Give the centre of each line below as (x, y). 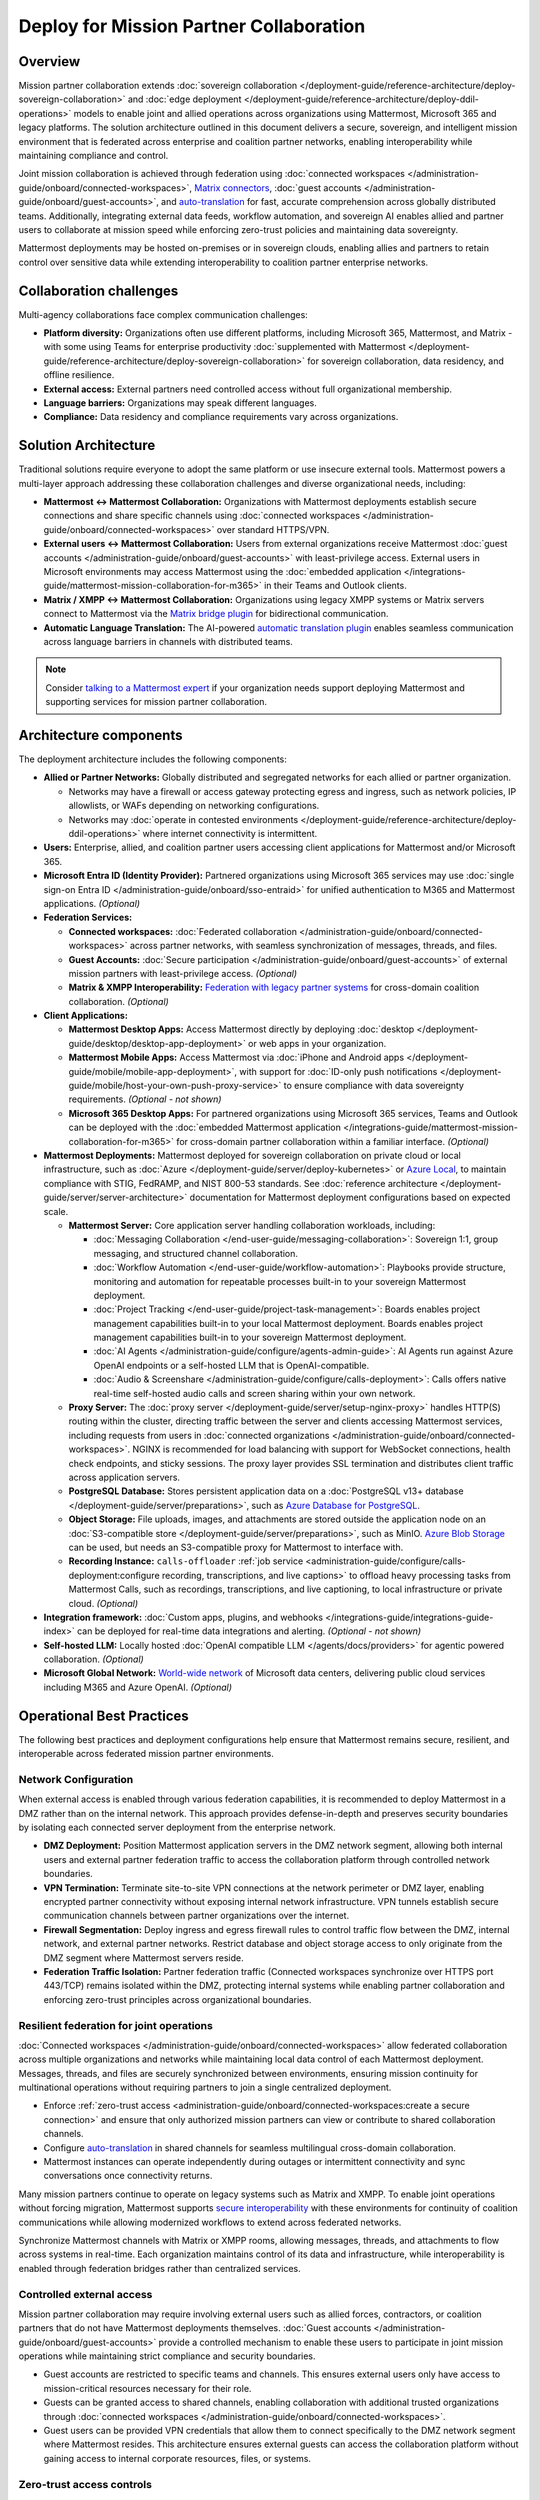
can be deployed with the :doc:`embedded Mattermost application (205, 1127)
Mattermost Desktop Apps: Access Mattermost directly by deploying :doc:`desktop (241, 1029)
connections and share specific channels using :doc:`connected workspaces (201, 516)
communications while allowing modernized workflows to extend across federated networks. (210, 2222)
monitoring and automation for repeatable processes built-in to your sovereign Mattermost (280, 1281)
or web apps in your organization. (317, 1043)
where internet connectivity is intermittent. (230, 834)
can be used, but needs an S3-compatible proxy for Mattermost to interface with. (236, 1547)
